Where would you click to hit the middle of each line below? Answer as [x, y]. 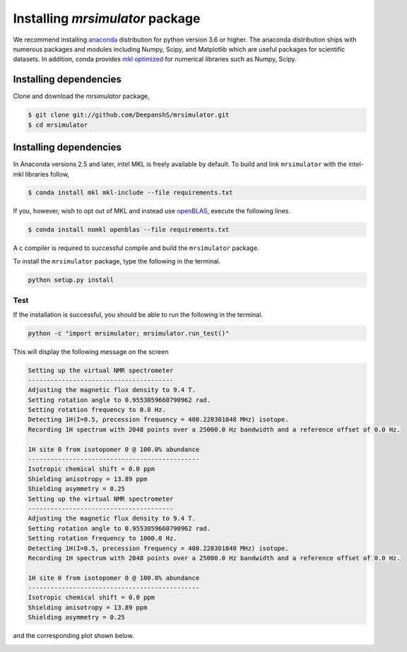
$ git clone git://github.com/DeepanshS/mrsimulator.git [129, 115]
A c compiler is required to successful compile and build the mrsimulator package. [136, 248]
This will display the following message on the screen [91, 351]
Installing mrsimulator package [107, 18]
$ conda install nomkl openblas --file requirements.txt [129, 230]
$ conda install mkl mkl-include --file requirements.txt [130, 193]
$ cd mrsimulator [58, 125]
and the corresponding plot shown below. [73, 636]
